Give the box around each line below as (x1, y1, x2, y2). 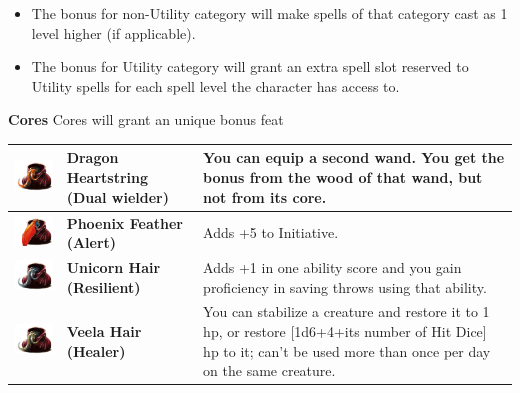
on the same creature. (203, 360, 336, 381)
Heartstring (66, 167, 149, 188)
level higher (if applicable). (31, 22, 196, 43)
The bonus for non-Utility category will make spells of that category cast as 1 (31, 3, 508, 23)
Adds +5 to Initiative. (203, 222, 339, 243)
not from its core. (203, 186, 327, 207)
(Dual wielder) (66, 186, 169, 207)
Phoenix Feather (66, 212, 183, 233)
